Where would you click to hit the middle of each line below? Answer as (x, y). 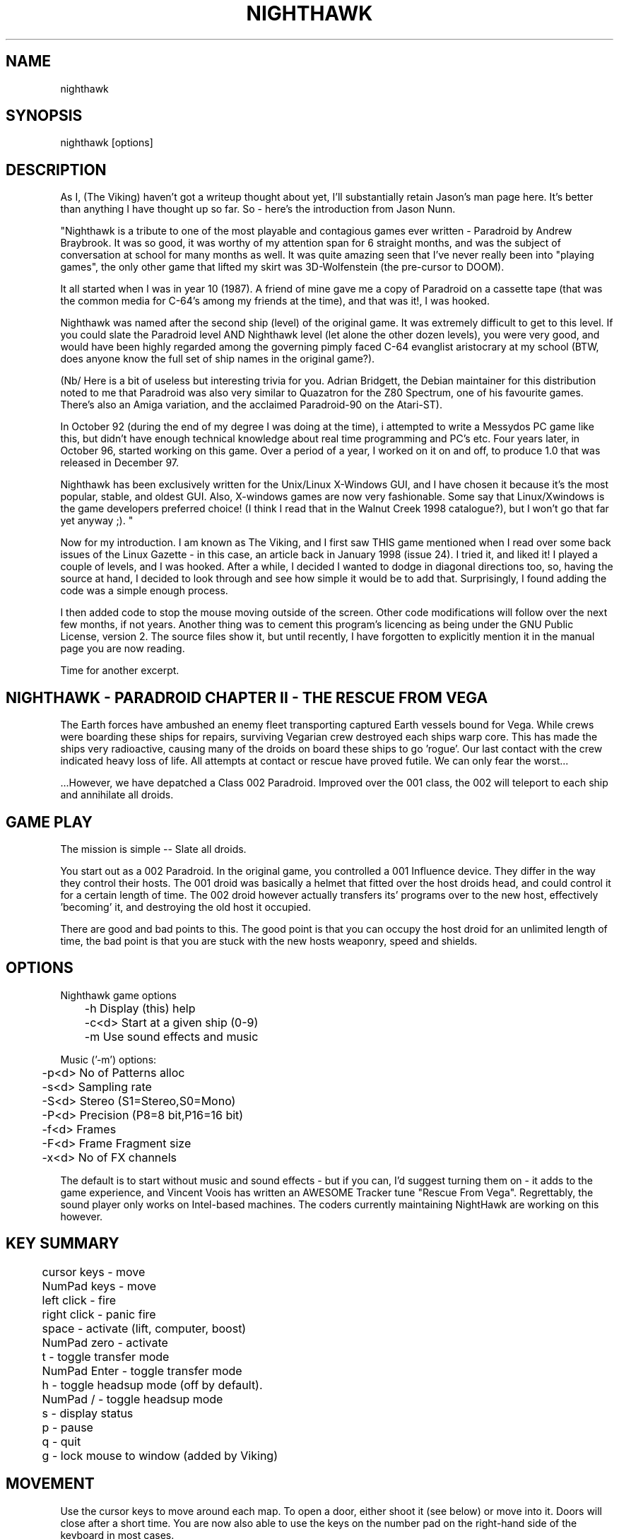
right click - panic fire (99, 1314)
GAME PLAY (49, 822)
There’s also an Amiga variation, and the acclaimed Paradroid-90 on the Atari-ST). (251, 405)
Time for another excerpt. (120, 671)
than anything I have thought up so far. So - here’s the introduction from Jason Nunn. (258, 209)
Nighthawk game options (118, 995)
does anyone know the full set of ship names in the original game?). (218, 359)
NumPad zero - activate (105, 1342)
